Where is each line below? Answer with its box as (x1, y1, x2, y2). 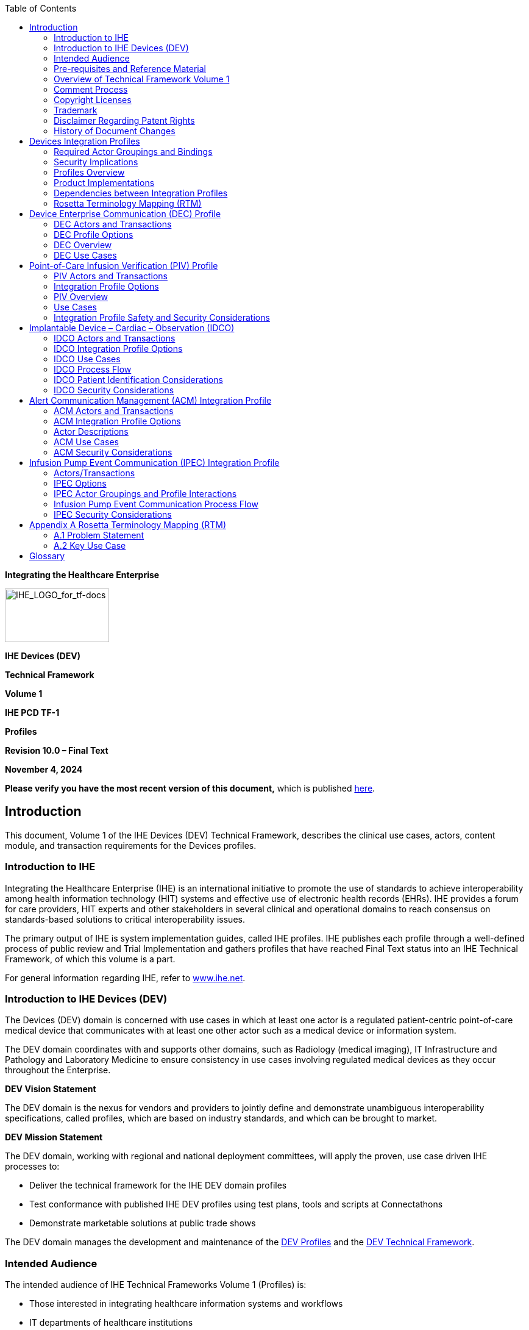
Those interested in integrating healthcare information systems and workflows (29, 1298, 343, 1309)
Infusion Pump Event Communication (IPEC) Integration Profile (29, 457, 280, 468)
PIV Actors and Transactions (54, 271, 168, 281)
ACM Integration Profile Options (54, 416, 181, 426)
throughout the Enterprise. (5, 1065, 111, 1076)
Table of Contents (5, 3, 77, 13)
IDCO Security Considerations (54, 385, 174, 395)
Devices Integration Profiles (29, 136, 140, 146)
